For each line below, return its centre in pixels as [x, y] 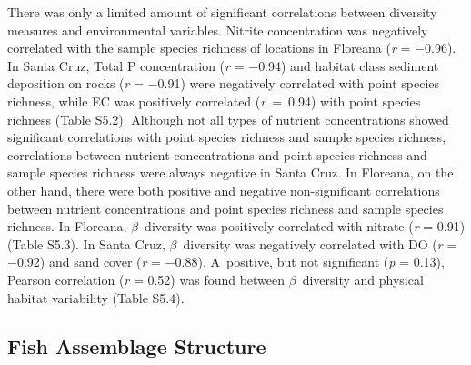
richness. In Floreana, [67, 226]
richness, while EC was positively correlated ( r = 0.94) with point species [214, 101]
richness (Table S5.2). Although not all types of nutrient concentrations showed [228, 119]
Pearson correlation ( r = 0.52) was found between [146, 279]
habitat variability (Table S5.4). [96, 297]
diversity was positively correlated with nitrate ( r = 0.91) [305, 226]
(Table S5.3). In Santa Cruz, [86, 243]
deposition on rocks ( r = [76, 83]
